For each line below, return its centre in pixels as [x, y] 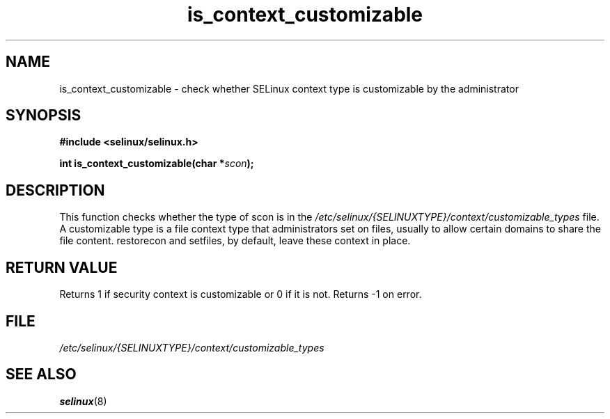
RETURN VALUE [62, 267]
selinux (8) [83, 401]
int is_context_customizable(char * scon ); [157, 164]
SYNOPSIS [44, 116]
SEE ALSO [41, 374]
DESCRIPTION [55, 190]
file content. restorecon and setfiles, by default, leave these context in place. [235, 241]
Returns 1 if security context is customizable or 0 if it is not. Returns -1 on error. [241, 294]
